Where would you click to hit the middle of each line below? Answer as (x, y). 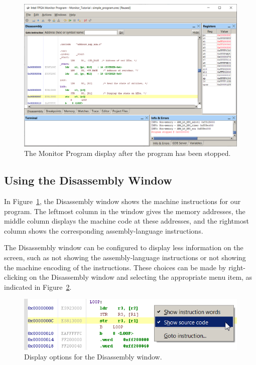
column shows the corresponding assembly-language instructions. (104, 230)
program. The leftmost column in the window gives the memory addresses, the (125, 211)
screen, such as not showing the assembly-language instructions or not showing (125, 257)
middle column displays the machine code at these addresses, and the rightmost (126, 221)
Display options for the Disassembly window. (93, 357)
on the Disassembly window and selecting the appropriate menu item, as (141, 277)
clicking (16, 277)
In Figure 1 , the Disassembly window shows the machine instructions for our (122, 201)
